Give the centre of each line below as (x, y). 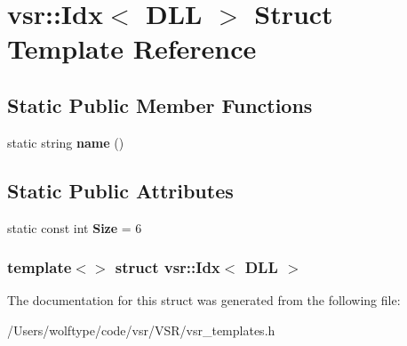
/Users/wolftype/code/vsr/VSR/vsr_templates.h (141, 330)
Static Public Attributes (120, 190)
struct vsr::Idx (168, 267)
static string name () (66, 142)
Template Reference (132, 48)
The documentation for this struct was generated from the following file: (204, 300)
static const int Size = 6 (75, 227)
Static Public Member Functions (160, 105)
